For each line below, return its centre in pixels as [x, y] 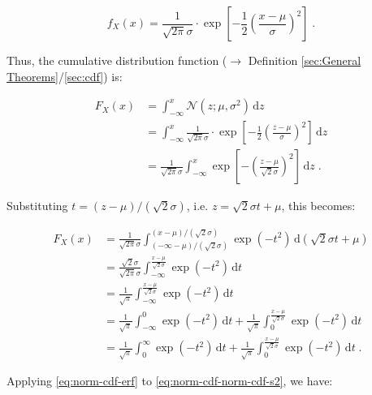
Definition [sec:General [305, 60]
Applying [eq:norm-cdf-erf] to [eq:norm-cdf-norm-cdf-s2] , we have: [170, 381]
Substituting [37, 206]
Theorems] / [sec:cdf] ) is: [65, 76]
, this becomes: [318, 206]
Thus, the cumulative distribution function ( [117, 60]
